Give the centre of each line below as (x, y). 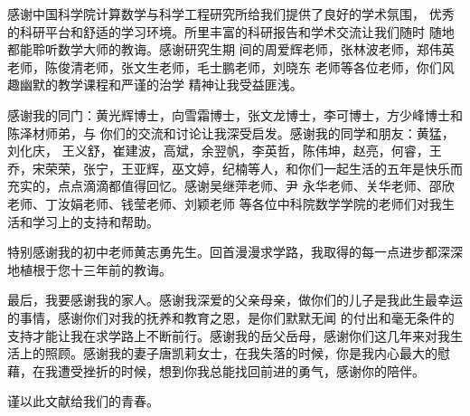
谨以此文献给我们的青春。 (83, 401)
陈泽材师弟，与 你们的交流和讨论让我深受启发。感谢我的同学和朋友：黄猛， (231, 132)
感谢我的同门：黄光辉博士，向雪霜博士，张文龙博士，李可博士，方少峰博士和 (235, 114)
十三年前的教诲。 (121, 269)
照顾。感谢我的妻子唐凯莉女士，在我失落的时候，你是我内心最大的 (241, 353)
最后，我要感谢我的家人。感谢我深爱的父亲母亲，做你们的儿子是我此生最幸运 (235, 300)
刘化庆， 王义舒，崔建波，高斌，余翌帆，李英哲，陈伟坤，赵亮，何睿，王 (225, 151)
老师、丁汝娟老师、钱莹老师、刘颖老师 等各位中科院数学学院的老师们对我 (225, 203)
